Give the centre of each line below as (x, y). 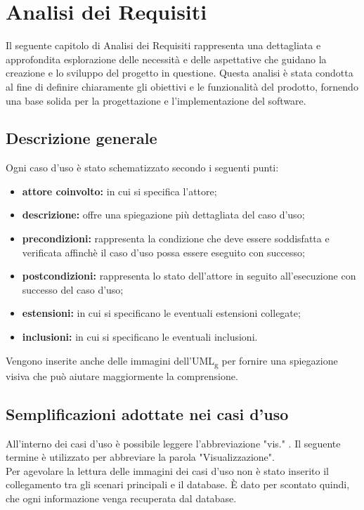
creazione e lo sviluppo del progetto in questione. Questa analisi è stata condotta (180, 73)
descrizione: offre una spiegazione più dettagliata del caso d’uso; (163, 215)
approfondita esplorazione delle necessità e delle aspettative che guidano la (166, 59)
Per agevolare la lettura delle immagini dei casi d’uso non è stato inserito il (167, 470)
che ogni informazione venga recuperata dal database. (121, 498)
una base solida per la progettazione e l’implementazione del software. (156, 100)
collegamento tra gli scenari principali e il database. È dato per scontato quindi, (178, 484)
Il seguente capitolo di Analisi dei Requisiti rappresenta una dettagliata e (163, 45)
